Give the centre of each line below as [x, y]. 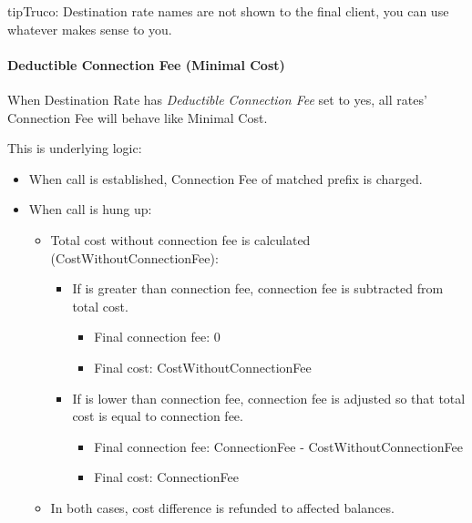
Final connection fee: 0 [157, 337]
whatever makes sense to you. [90, 29]
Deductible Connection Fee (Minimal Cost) [146, 64]
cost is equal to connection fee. [158, 416]
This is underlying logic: [75, 148]
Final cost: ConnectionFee [166, 477]
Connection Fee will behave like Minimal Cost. [138, 117]
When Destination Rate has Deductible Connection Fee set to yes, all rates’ [217, 99]
